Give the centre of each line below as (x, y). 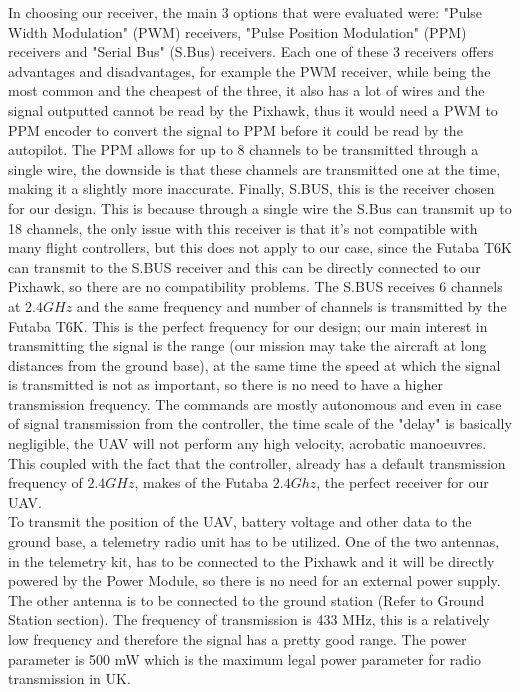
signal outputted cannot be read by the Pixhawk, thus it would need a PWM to (253, 109)
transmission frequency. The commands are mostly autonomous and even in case (255, 403)
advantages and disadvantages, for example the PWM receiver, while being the (249, 70)
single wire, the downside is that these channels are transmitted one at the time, (254, 168)
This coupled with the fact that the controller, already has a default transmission (257, 462)
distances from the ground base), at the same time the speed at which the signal (254, 364)
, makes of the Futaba (201, 482)
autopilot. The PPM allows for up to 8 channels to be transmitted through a (243, 149)
